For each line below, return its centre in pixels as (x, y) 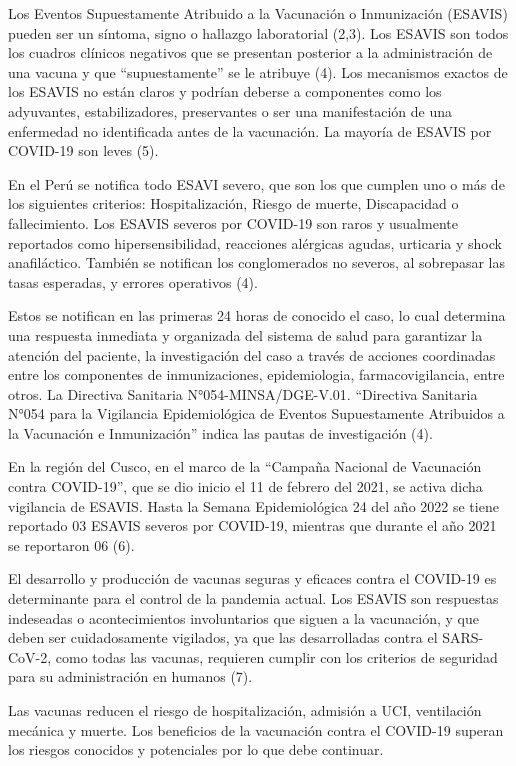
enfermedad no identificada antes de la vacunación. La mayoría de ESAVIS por (250, 130)
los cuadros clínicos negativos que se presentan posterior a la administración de (250, 52)
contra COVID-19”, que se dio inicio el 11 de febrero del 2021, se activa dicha (245, 486)
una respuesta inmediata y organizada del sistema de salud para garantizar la (245, 334)
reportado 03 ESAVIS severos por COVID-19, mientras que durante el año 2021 (252, 525)
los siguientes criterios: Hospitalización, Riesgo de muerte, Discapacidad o (233, 203)
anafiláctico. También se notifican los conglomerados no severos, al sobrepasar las (256, 262)
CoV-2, (30, 656)
